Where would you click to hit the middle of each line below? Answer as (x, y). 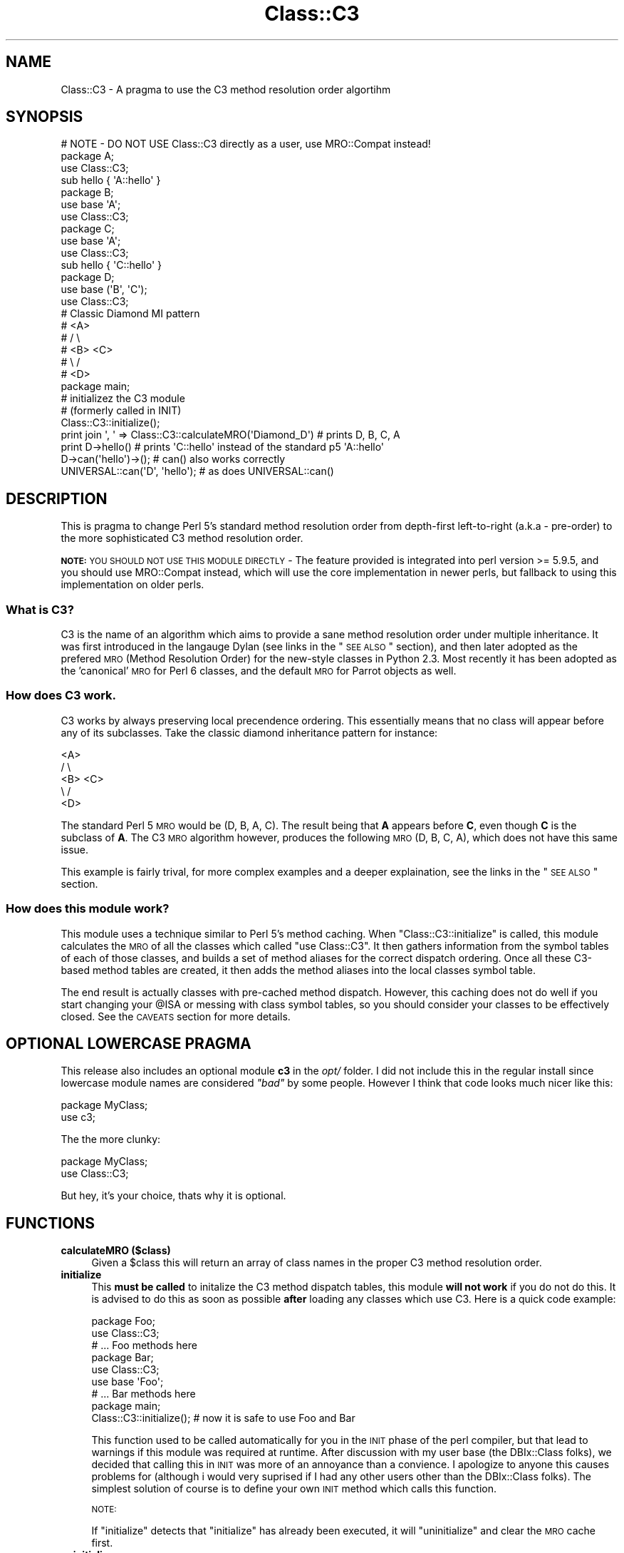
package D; (88, 277)
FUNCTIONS (51, 1223)
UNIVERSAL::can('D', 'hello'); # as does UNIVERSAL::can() (197, 471)
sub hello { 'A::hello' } (111, 180)
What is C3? (40, 609)
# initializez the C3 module (123, 399)
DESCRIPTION (57, 498)
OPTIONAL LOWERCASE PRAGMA (129, 1043)
